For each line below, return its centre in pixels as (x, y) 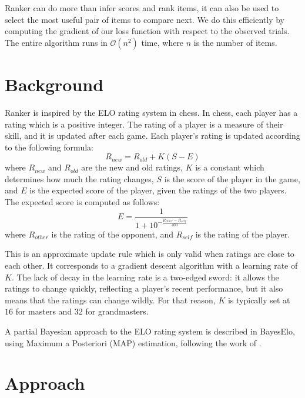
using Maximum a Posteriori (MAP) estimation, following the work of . (133, 342)
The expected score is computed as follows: (82, 202)
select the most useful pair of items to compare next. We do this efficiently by (145, 19)
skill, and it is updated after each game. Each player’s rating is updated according (152, 136)
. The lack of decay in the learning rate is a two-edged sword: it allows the (145, 277)
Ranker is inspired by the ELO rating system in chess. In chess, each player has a (151, 112)
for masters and (44, 311)
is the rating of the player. (243, 234)
